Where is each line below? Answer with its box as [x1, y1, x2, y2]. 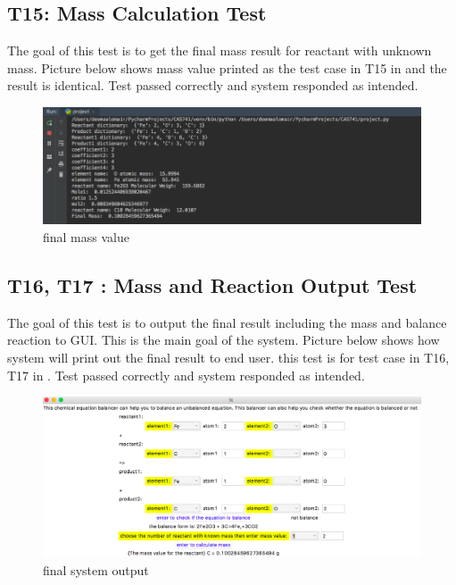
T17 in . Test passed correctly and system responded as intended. [7, 365, 365, 384]
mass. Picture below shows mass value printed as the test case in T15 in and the [7, 58, 447, 77]
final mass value [43, 228, 129, 247]
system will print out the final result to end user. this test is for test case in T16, [7, 348, 450, 367]
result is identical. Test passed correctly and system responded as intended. [7, 76, 419, 95]
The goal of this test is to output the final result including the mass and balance [7, 313, 447, 331]
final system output [43, 560, 149, 579]
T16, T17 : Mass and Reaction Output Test [7, 272, 418, 299]
